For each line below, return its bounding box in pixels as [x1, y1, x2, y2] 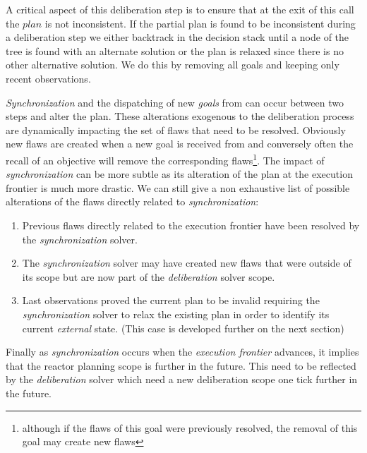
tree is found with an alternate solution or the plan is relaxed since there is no [6, 43, 344, 58]
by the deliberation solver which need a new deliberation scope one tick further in [6, 372, 358, 387]
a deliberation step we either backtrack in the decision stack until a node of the [6, 30, 349, 44]
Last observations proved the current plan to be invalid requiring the [22, 293, 320, 308]
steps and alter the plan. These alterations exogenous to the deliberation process [6, 109, 354, 123]
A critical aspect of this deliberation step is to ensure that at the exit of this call [6, 2, 354, 16]
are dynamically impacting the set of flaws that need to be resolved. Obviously [6, 122, 346, 137]
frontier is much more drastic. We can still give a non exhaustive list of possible [6, 180, 350, 195]
